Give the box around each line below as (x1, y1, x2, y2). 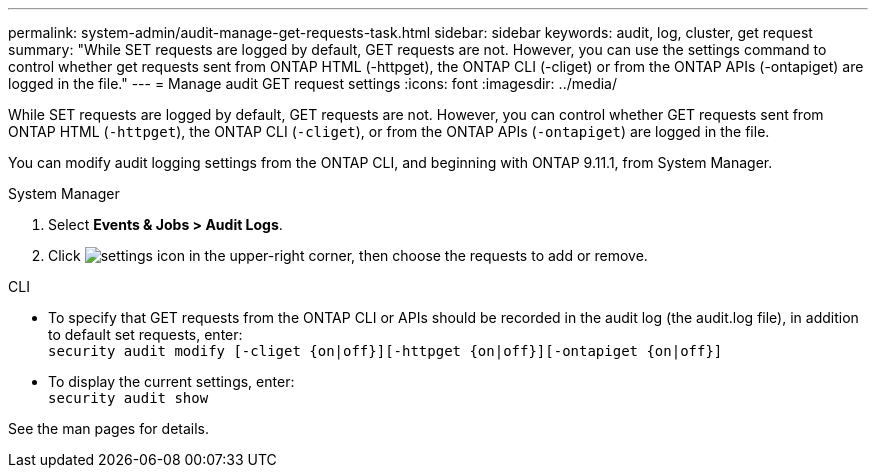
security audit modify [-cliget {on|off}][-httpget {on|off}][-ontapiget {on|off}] (48, 343, 723, 359)
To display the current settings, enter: (48, 373, 295, 390)
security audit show (48, 390, 209, 406)
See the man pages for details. (8, 420, 210, 437)
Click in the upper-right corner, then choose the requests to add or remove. (48, 247, 648, 264)
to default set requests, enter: (48, 326, 243, 343)
